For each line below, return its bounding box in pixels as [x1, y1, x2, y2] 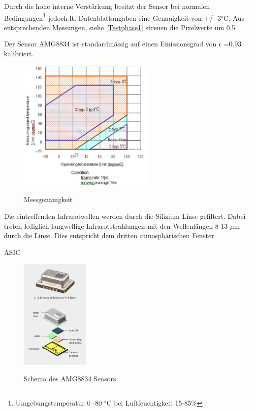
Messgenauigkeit [24, 194, 73, 205]
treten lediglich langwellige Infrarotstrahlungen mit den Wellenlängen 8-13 [4, 220, 228, 231]
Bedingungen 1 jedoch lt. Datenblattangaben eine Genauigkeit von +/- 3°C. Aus [4, 11, 245, 23]
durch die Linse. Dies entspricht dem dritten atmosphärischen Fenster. [4, 230, 216, 241]
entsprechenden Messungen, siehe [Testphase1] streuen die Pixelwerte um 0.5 [4, 22, 235, 32]
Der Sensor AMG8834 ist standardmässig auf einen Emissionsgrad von [4, 39, 217, 49]
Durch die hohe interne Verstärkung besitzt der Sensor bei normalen [4, 1, 210, 11]
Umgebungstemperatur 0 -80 [15, 397, 102, 408]
